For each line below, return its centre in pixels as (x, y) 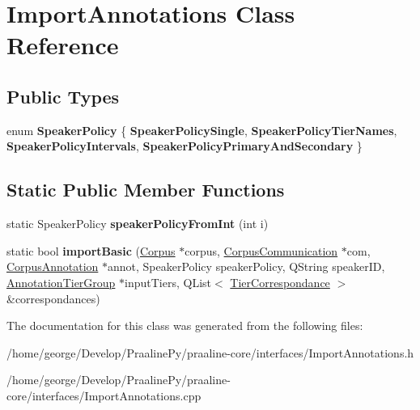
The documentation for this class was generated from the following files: (185, 325)
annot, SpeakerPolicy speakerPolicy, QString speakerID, (246, 266)
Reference (63, 45)
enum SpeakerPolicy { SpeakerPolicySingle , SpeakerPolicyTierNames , (202, 130)
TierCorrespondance (280, 282)
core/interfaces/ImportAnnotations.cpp (104, 395)
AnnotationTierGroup (61, 282)
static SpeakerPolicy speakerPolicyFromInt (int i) (138, 224)
